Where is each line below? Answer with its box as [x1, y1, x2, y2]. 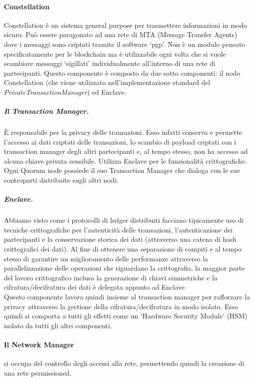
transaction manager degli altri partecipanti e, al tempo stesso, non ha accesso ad [4, 146, 248, 156]
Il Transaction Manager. [4, 106, 89, 116]
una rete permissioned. [4, 367, 72, 378]
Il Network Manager [4, 339, 74, 349]
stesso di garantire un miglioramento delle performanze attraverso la [4, 253, 208, 263]
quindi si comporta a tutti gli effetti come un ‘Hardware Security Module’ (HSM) [4, 311, 248, 321]
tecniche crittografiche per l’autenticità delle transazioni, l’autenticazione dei [4, 224, 233, 234]
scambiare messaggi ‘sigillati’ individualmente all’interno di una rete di [4, 58, 215, 68]
